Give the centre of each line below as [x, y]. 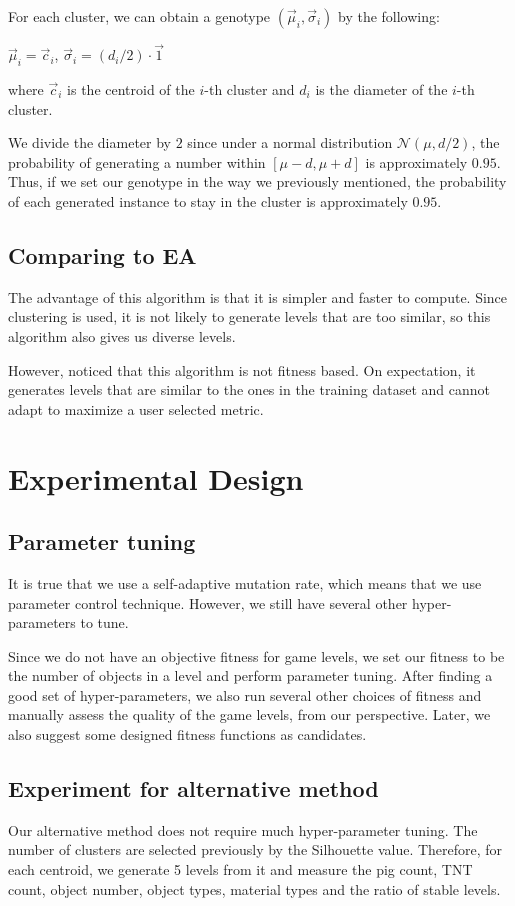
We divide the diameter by [89, 142]
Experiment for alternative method [193, 788]
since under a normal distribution [290, 142]
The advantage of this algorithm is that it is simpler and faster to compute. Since [258, 296]
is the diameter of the [381, 89]
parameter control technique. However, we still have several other [208, 602]
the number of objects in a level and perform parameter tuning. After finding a [250, 675]
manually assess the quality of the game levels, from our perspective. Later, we [249, 714]
